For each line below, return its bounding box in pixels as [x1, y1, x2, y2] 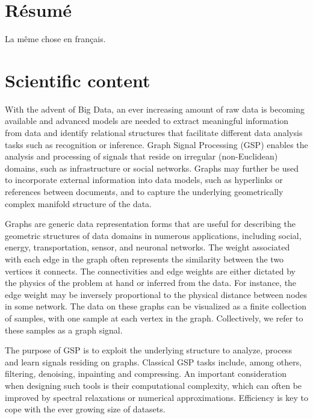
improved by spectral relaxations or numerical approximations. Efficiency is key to [5, 391, 308, 403]
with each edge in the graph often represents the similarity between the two [5, 252, 284, 265]
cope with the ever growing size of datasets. [5, 403, 166, 415]
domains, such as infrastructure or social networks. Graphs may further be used [5, 161, 299, 174]
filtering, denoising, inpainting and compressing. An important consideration [5, 367, 287, 380]
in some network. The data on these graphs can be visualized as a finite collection [5, 300, 306, 312]
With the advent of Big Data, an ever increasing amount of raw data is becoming [5, 102, 305, 115]
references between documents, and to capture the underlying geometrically [5, 185, 284, 197]
